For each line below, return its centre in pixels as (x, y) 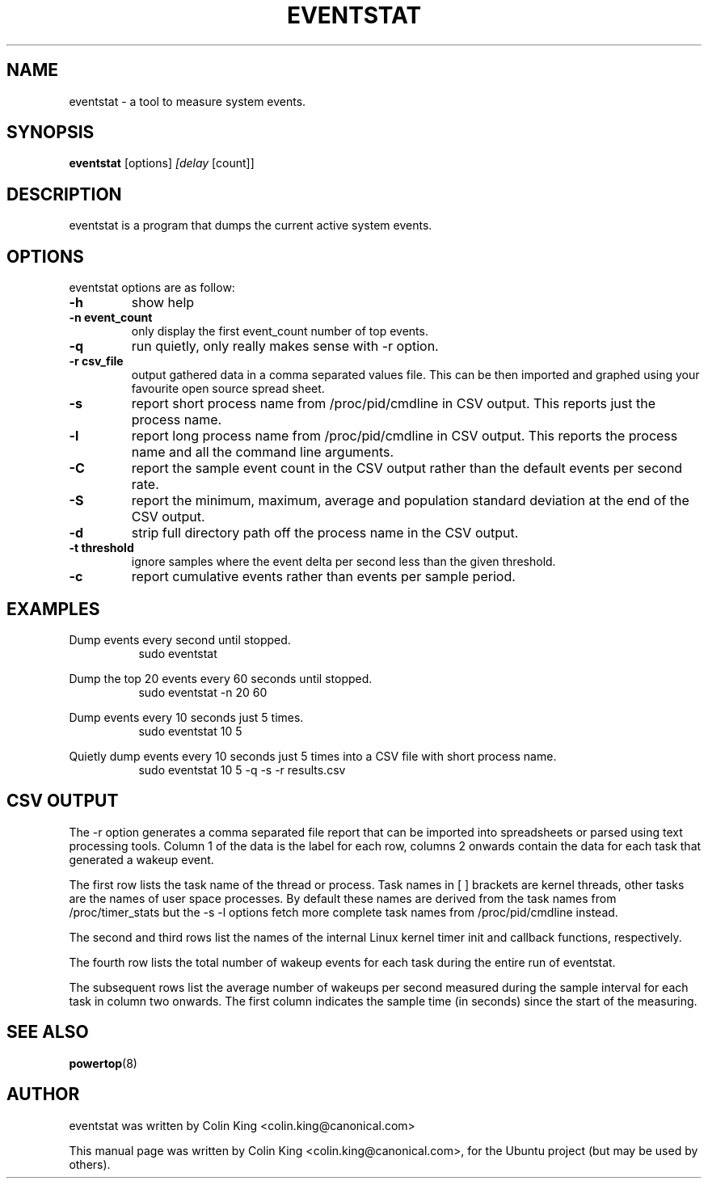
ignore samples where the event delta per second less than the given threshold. (343, 562)
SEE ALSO (48, 1032)
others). (90, 1164)
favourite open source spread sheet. (228, 389)
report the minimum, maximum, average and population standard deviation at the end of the (410, 501)
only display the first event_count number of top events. (280, 331)
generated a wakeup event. (141, 859)
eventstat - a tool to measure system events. (188, 101)
